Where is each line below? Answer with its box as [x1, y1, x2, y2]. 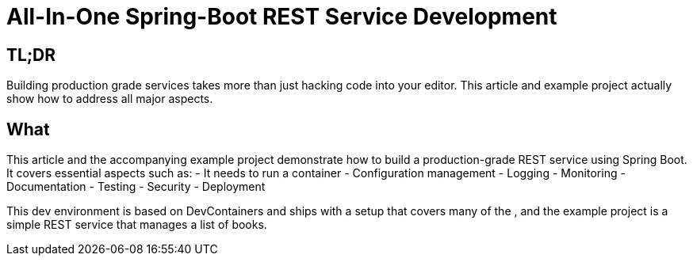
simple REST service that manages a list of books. [6, 218, 267, 232]
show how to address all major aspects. [6, 92, 213, 106]
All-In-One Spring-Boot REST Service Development [6, 3, 557, 30]
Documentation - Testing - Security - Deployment [6, 180, 266, 194]
